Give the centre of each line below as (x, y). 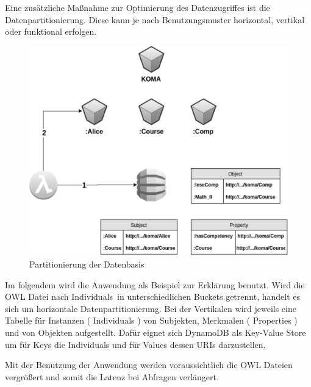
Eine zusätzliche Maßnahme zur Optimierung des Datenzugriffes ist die (138, 7)
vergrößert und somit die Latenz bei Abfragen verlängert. (112, 376)
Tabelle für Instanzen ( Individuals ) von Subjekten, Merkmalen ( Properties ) (151, 320)
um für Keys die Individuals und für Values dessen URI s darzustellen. (135, 344)
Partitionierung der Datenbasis (87, 264)
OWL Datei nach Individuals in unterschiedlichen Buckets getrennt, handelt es (152, 296)
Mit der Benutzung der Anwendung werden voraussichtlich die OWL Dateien (149, 365)
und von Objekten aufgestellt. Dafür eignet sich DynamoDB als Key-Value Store (155, 332)
